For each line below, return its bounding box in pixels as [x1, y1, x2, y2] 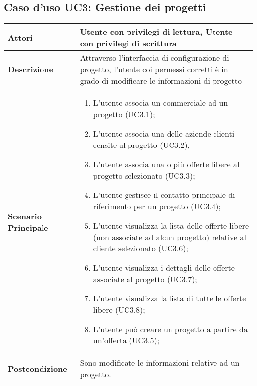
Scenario [8, 210, 42, 222]
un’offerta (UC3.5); [93, 335, 160, 346]
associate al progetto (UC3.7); [93, 273, 197, 285]
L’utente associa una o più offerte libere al [93, 158, 240, 170]
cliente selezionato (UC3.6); [93, 242, 188, 254]
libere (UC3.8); [93, 304, 145, 316]
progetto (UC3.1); [93, 108, 155, 120]
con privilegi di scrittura [80, 37, 177, 49]
